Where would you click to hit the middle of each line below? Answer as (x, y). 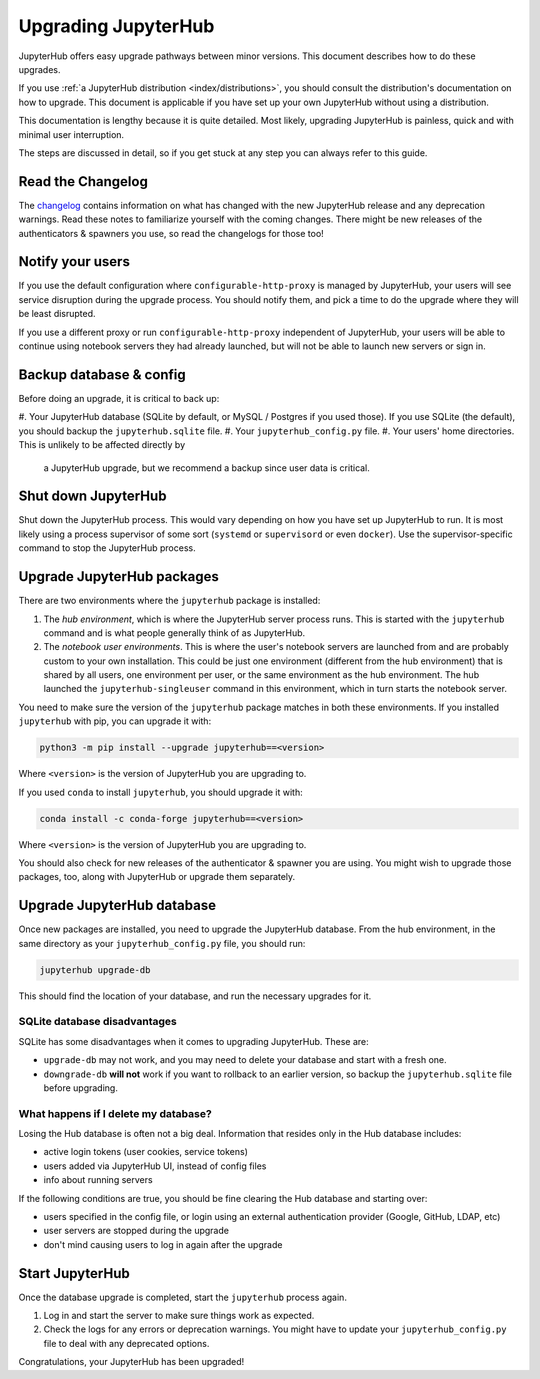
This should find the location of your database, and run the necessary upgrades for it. (195, 996)
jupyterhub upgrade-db (95, 969)
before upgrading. (81, 1087)
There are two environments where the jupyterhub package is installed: (169, 601)
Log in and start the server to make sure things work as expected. (179, 1316)
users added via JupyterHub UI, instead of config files (155, 1166)
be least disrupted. (57, 314)
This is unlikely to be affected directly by (102, 445)
